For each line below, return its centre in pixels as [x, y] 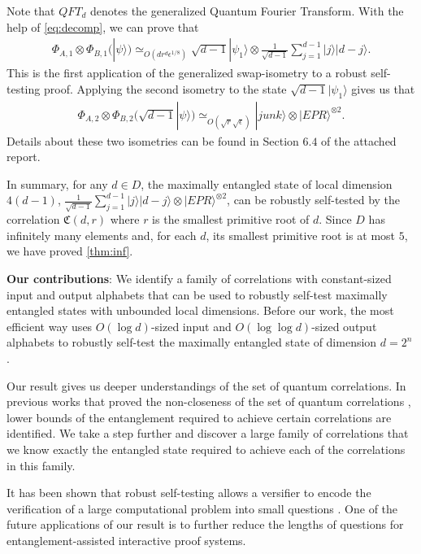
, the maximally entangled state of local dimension [267, 183]
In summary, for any [57, 183]
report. [24, 157]
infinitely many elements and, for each [102, 235]
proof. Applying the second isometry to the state [165, 88]
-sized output [344, 326]
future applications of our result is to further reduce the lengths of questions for [205, 524]
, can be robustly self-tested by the [314, 200]
